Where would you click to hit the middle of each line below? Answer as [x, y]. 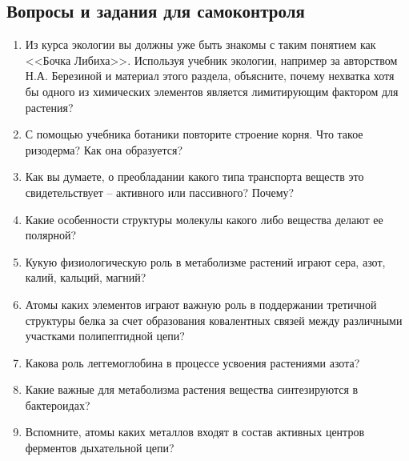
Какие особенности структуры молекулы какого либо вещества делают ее [204, 219]
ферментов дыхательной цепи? [100, 448]
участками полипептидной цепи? [105, 336]
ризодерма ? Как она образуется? [104, 149]
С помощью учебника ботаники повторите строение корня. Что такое [194, 134]
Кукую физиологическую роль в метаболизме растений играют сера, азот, [205, 261]
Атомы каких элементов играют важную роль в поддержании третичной [201, 304]
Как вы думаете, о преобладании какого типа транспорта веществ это [194, 176]
